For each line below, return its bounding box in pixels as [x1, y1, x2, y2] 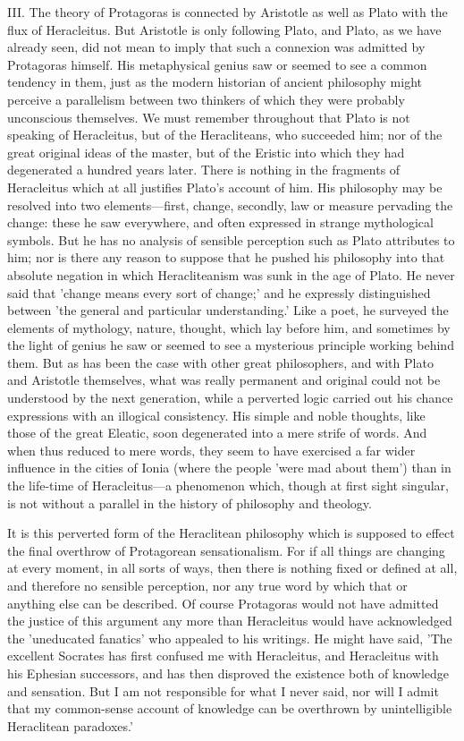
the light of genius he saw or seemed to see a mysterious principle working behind [7, 336, 454, 354]
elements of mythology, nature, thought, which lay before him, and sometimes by [7, 318, 451, 336]
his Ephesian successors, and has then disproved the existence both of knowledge [7, 663, 450, 682]
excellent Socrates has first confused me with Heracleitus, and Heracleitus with [7, 646, 439, 665]
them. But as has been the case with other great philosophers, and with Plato [7, 353, 434, 371]
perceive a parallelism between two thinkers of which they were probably [7, 89, 405, 108]
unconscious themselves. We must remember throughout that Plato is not [7, 107, 410, 126]
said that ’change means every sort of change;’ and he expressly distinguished [7, 283, 431, 302]
